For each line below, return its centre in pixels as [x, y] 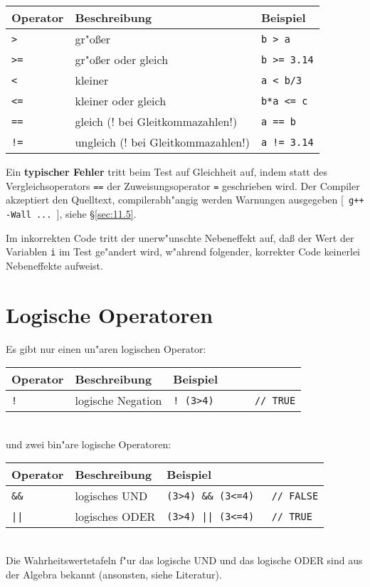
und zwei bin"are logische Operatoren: [89, 444]
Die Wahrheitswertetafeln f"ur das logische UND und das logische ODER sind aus [184, 560]
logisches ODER [115, 517]
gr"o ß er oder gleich [122, 59]
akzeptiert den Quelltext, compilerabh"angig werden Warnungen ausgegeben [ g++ [185, 200]
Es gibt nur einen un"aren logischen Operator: [106, 348]
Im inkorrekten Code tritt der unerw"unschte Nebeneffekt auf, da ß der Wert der [180, 237]
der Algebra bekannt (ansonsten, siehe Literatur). [114, 574]
